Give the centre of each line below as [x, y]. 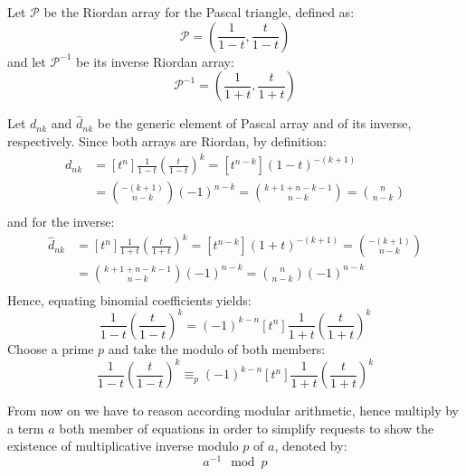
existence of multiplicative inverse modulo [123, 446]
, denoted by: [311, 446]
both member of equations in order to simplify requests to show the [247, 428]
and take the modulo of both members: [217, 348]
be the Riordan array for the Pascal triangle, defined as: [199, 12]
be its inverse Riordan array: [155, 61]
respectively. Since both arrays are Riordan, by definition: [167, 141]
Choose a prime [51, 348]
